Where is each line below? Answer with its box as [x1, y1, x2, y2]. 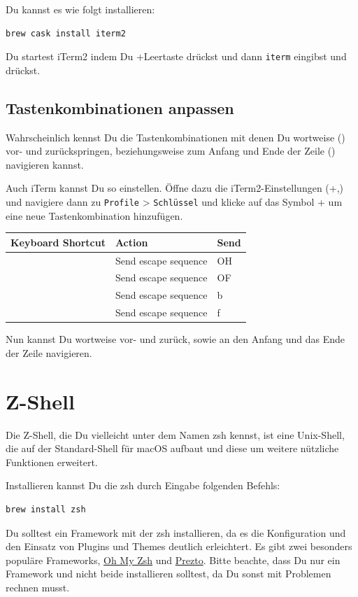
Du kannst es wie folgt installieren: [6, 2, 155, 16]
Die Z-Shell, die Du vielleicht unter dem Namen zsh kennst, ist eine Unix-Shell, [6, 427, 345, 442]
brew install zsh [6, 504, 86, 514]
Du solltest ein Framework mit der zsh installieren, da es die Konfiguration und [6, 525, 346, 540]
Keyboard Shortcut [10, 234, 106, 249]
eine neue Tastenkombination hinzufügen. [6, 208, 183, 223]
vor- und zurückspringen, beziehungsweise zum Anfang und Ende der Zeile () [6, 143, 336, 158]
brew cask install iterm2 [6, 28, 126, 38]
